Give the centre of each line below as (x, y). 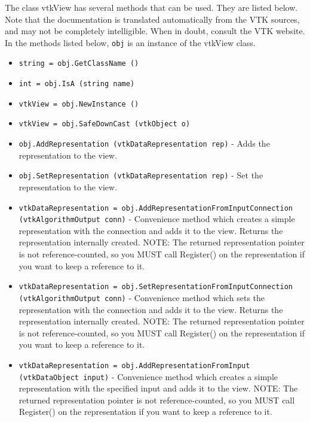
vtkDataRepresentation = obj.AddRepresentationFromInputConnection (156, 208)
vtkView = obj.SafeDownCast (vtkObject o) (105, 124)
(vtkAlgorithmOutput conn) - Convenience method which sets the (142, 297)
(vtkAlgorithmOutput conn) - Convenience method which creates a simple (157, 219)
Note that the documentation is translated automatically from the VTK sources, (152, 19)
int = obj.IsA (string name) (77, 84)
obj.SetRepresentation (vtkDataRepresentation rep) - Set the (141, 175)
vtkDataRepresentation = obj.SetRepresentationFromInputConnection (156, 287)
